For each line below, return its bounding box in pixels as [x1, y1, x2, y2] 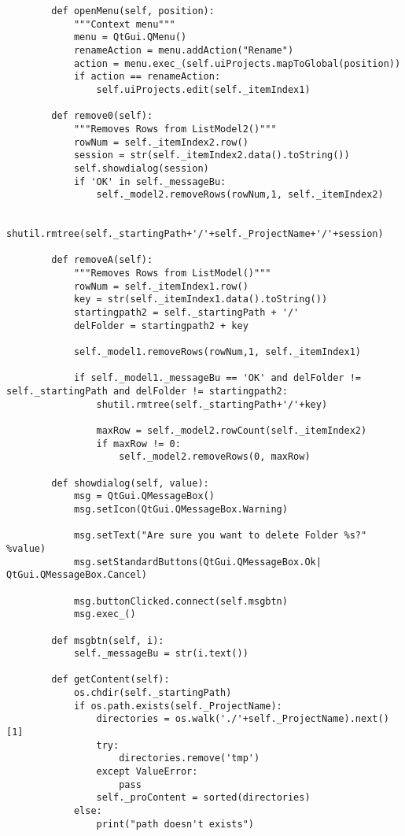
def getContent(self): [51, 674, 170, 686]
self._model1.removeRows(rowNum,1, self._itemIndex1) [73, 346, 362, 358]
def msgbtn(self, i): [51, 634, 164, 646]
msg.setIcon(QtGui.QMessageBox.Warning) [73, 503, 288, 515]
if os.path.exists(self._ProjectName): [73, 700, 282, 712]
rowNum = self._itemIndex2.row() [73, 136, 249, 148]
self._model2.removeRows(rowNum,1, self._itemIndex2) [96, 189, 384, 201]
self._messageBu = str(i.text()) [73, 648, 249, 660]
